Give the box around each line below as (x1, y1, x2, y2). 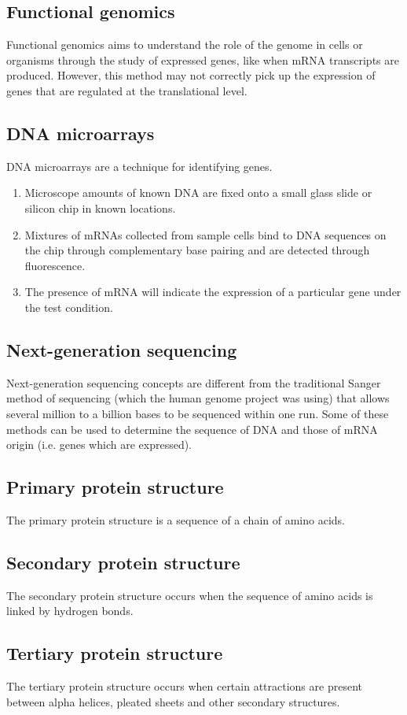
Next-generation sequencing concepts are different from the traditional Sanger (6, 374, 381, 391)
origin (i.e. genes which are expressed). (6, 436, 192, 453)
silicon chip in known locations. (24, 199, 176, 216)
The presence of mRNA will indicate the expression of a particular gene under (24, 283, 401, 300)
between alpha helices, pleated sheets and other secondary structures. (6, 693, 340, 709)
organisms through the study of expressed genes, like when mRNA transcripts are (6, 51, 399, 68)
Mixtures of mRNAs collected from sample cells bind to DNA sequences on (24, 226, 387, 243)
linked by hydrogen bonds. (6, 602, 134, 619)
